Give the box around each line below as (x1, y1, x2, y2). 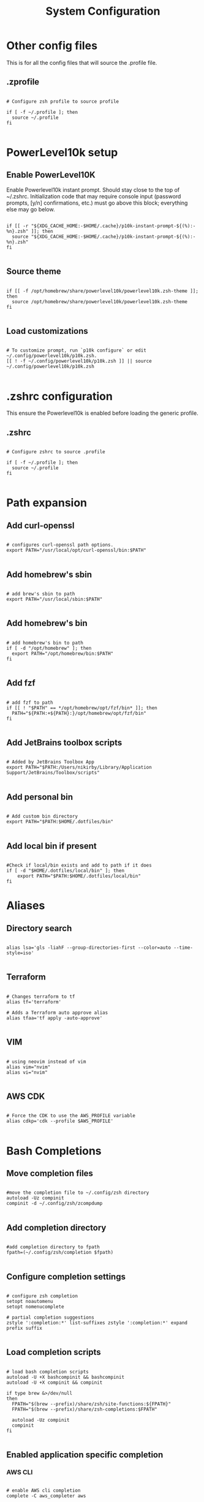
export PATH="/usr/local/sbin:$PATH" (6, 596, 103, 602)
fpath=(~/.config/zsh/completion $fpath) (6, 1250, 114, 1256)
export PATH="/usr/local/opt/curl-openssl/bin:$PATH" (6, 547, 147, 554)
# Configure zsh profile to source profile (6, 98, 119, 105)
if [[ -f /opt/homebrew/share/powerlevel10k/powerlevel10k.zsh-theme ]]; (6, 288, 199, 294)
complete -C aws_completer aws (6, 1493, 86, 1499)
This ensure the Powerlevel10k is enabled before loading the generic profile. (6, 409, 198, 417)
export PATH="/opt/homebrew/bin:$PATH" (12, 651, 114, 657)
